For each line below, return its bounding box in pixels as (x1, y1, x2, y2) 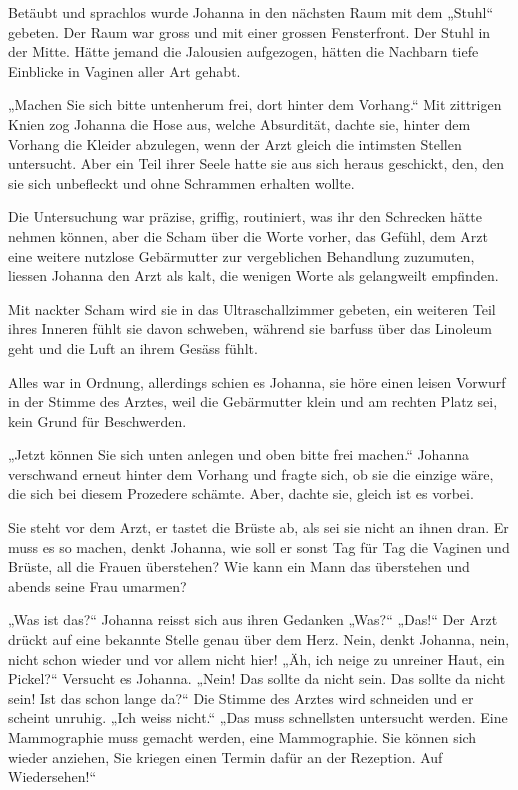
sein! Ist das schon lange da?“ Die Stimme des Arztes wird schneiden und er (8, 687, 474, 708)
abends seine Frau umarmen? (8, 575, 187, 596)
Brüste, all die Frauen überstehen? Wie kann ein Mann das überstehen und (8, 556, 470, 577)
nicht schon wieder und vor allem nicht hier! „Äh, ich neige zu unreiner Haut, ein (8, 648, 505, 669)
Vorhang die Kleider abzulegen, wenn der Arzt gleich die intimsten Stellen (8, 133, 462, 154)
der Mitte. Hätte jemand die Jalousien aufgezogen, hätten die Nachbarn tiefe (8, 41, 479, 62)
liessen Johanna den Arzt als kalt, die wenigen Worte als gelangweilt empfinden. (8, 265, 499, 286)
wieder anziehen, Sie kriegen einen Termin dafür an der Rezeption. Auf (8, 746, 443, 767)
